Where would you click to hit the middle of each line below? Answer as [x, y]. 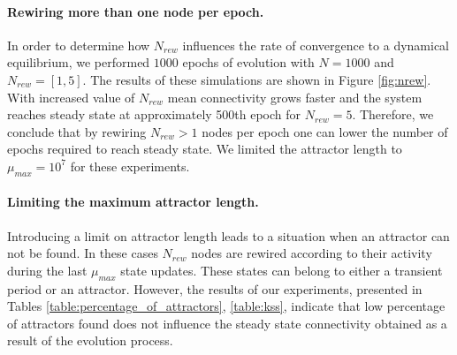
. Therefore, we [393, 114]
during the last [47, 270]
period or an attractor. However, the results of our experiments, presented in [215, 288]
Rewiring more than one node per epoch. [136, 11]
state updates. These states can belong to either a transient [282, 270]
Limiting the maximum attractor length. [133, 202]
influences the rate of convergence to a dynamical [316, 45]
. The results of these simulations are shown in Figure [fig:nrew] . [257, 79]
